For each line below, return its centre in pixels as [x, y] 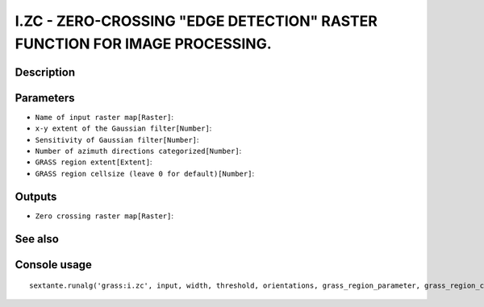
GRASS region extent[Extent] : [94, 162]
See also [37, 239]
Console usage [54, 265]
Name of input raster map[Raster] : [104, 117]
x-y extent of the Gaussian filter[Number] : [123, 128]
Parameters [45, 98]
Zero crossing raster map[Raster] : [104, 216]
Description [45, 72]
